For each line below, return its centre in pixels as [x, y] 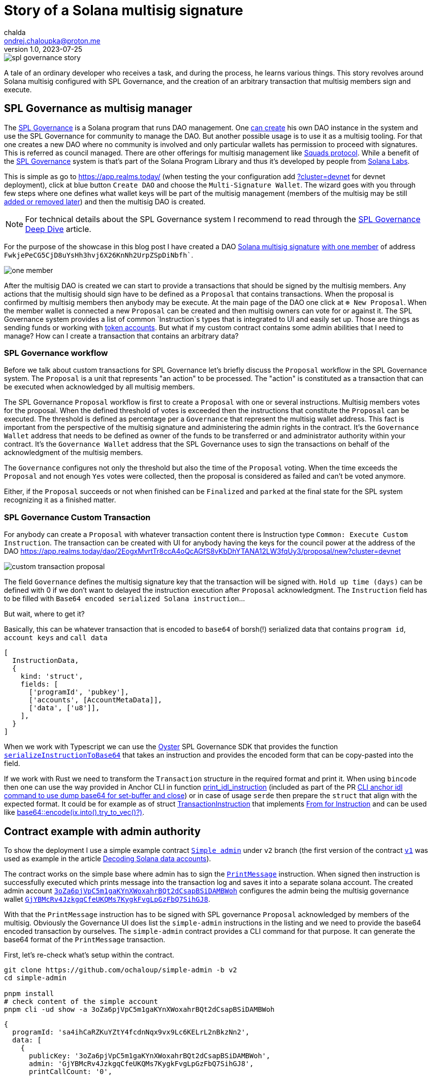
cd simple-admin [35, 978]
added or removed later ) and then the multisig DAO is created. [105, 201]
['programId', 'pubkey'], [79, 692]
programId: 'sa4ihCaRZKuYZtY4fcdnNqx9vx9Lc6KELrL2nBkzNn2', [131, 1032]
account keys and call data [56, 638]
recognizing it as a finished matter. [60, 500]
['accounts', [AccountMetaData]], [96, 700]
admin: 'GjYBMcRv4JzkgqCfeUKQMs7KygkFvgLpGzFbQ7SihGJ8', [141, 1063]
